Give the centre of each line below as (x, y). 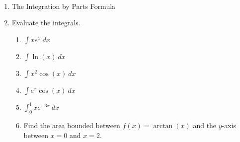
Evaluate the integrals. (46, 23)
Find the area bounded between (72, 125)
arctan (163, 126)
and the (205, 125)
